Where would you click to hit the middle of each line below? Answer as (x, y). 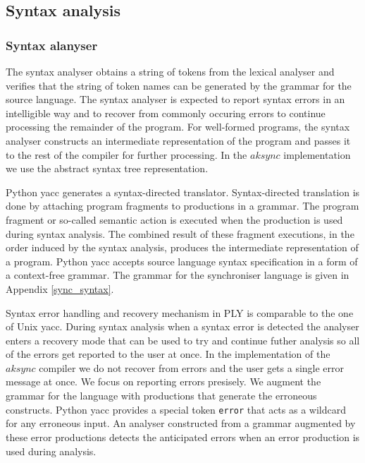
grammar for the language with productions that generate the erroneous (161, 396)
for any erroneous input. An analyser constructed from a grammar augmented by (181, 423)
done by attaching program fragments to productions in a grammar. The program (182, 206)
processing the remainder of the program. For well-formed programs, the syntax (178, 127)
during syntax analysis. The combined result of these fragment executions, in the (180, 233)
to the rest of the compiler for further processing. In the (126, 154)
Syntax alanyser (52, 45)
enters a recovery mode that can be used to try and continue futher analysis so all (183, 340)
